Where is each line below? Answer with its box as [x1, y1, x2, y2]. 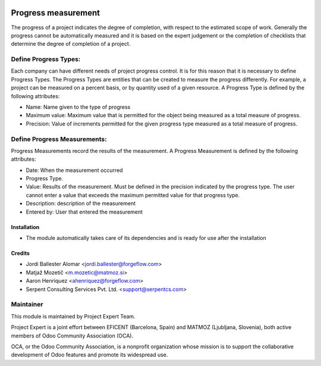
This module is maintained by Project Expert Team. [11, 312, 136, 320]
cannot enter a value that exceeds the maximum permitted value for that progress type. [26, 191, 240, 199]
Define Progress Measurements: [11, 134, 107, 143]
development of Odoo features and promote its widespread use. [11, 351, 168, 358]
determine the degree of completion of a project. [11, 40, 131, 48]
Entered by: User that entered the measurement [26, 208, 143, 215]
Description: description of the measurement [26, 200, 136, 207]
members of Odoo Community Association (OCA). [11, 332, 134, 339]
